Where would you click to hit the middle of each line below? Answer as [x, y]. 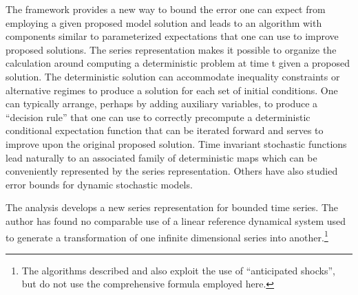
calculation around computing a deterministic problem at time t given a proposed [178, 63]
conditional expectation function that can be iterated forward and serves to [165, 130]
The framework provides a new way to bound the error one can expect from [166, 9]
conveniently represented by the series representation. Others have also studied [172, 171]
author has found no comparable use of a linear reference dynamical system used [176, 220]
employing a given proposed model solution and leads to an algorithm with [164, 22]
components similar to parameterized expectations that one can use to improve [172, 36]
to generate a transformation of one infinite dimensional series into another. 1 [167, 236]
